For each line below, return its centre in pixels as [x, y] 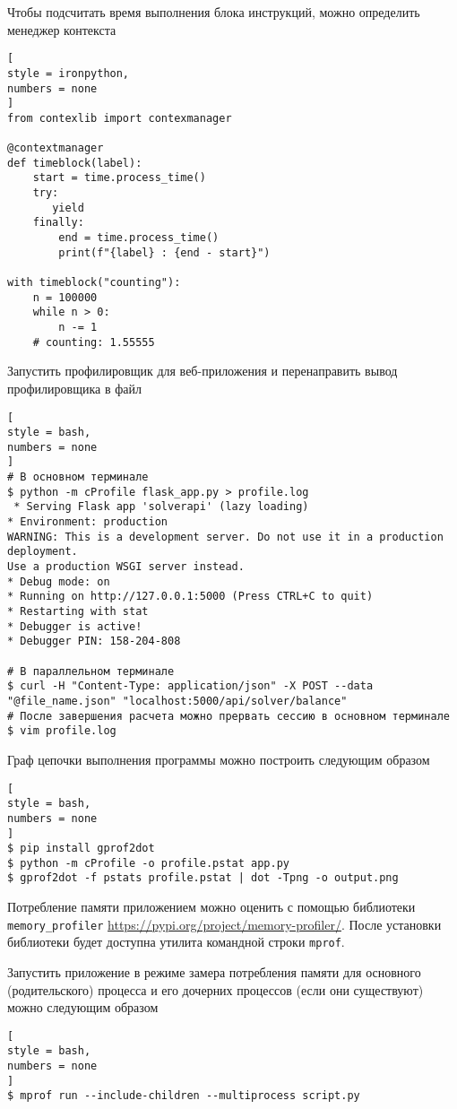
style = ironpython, [69, 73]
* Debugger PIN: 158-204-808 [94, 641]
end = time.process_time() [139, 238]
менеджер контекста [62, 29]
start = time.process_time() [119, 178]
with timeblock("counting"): [94, 283]
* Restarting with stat [78, 612]
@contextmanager [56, 148]
